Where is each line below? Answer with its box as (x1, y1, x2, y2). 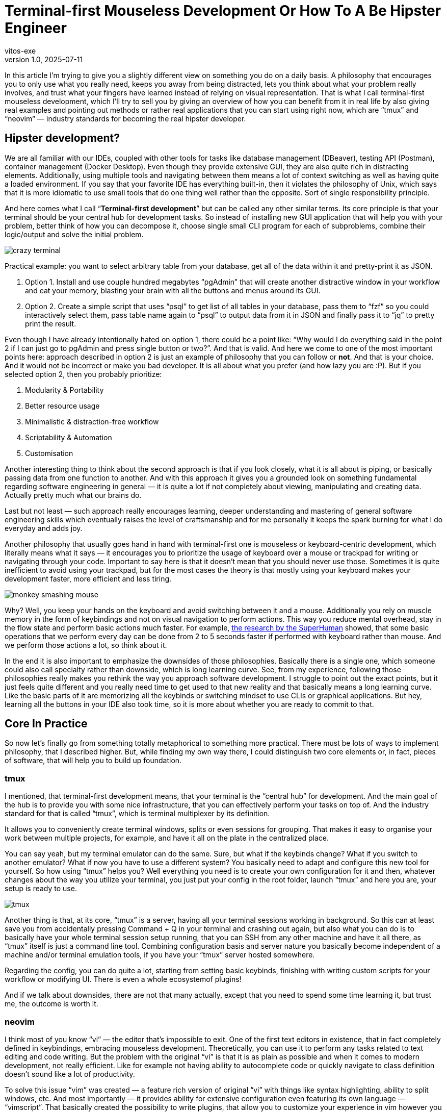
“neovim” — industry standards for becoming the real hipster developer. (5, 114, 246, 123)
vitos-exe (5, 46, 36, 55)
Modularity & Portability (25, 385, 104, 394)
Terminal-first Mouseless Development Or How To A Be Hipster (5, 2, 441, 19)
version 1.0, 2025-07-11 (5, 55, 83, 64)
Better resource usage (25, 401, 100, 410)
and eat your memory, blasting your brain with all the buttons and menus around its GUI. (25, 286, 321, 295)
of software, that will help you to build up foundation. (5, 756, 182, 765)
